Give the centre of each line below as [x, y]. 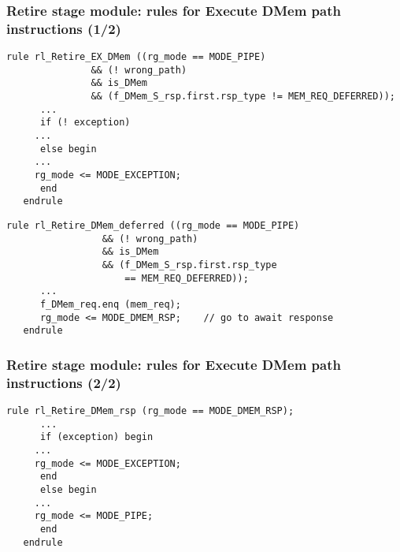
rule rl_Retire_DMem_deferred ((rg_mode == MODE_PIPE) [153, 226]
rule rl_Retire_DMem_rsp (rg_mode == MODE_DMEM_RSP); [150, 411]
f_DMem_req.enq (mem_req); [110, 304]
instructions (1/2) [64, 28]
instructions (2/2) [64, 382]
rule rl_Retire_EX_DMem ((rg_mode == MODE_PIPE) [136, 57]
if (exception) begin [96, 437]
